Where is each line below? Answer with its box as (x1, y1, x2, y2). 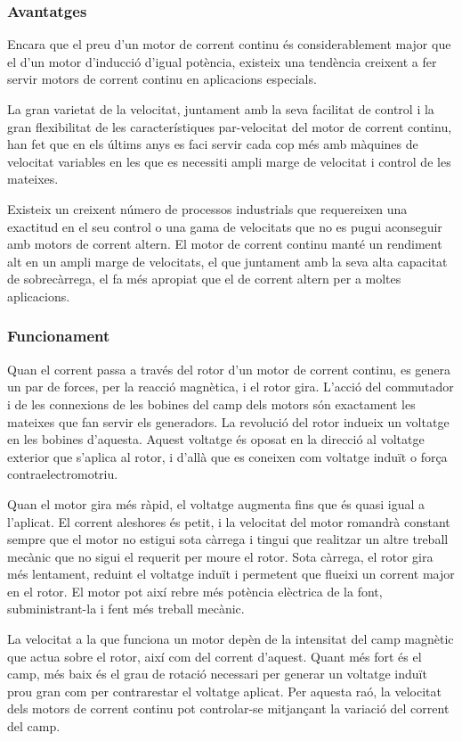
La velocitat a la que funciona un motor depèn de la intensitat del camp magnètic (7, 630, 454, 648)
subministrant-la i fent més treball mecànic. (7, 599, 245, 618)
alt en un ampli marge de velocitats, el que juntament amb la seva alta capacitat (7, 251, 448, 270)
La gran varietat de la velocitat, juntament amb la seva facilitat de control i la (7, 100, 434, 118)
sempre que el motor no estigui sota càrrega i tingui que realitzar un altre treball (7, 530, 449, 548)
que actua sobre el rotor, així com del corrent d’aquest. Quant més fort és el (7, 646, 422, 665)
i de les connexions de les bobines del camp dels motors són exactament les (7, 394, 416, 413)
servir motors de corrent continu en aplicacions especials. (7, 70, 317, 88)
